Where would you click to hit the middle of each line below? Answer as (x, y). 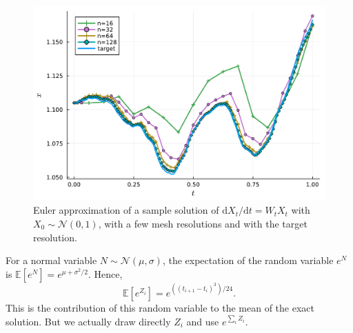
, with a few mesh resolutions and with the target (203, 223)
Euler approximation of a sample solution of (126, 210)
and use (203, 321)
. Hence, (105, 273)
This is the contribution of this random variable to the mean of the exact (160, 308)
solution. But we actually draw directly (88, 321)
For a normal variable (51, 260)
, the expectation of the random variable (248, 260)
